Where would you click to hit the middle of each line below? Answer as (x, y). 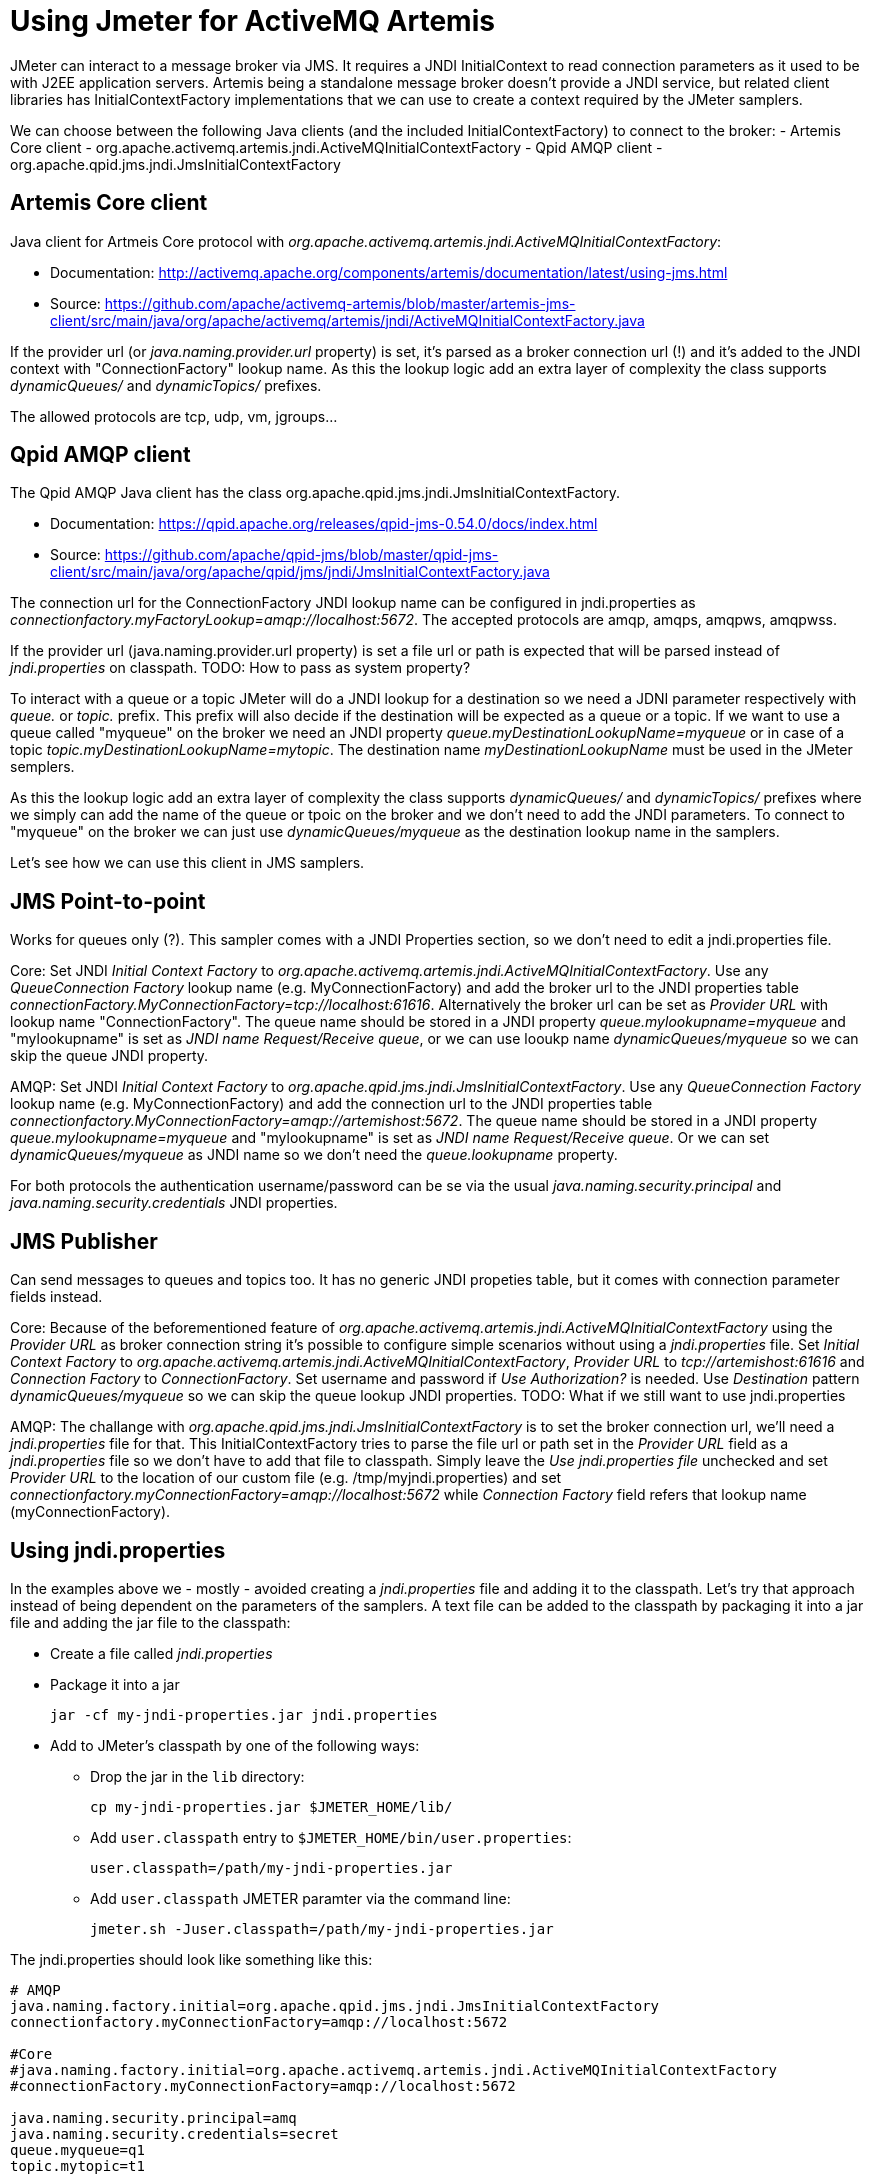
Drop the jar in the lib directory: (197, 1776)
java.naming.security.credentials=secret (174, 2133)
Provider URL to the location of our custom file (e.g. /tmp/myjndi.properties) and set (286, 1478)
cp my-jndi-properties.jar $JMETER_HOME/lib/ (271, 1806)
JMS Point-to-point (108, 901)
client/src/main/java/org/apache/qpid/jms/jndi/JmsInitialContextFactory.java (300, 572)
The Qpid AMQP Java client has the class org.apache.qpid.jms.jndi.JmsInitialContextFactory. (315, 493)
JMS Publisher (84, 1241)
